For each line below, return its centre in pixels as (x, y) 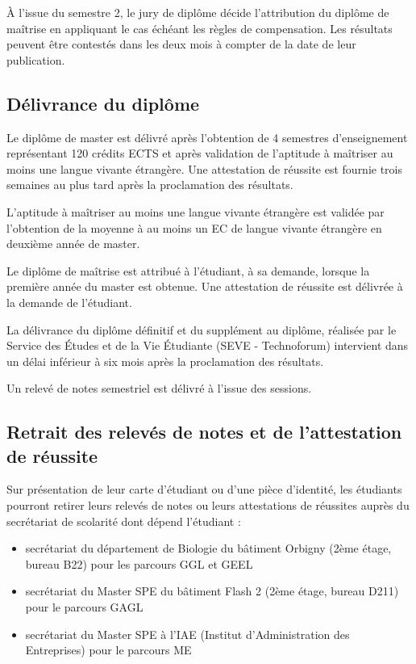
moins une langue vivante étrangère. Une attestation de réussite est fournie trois (205, 168)
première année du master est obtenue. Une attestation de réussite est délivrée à (205, 286)
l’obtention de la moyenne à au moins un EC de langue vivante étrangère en (194, 227)
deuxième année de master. (73, 244)
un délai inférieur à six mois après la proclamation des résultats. (165, 361)
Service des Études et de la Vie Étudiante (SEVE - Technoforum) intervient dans (208, 345)
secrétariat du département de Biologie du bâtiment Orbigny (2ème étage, (208, 548)
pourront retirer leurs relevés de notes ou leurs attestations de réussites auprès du (208, 505)
